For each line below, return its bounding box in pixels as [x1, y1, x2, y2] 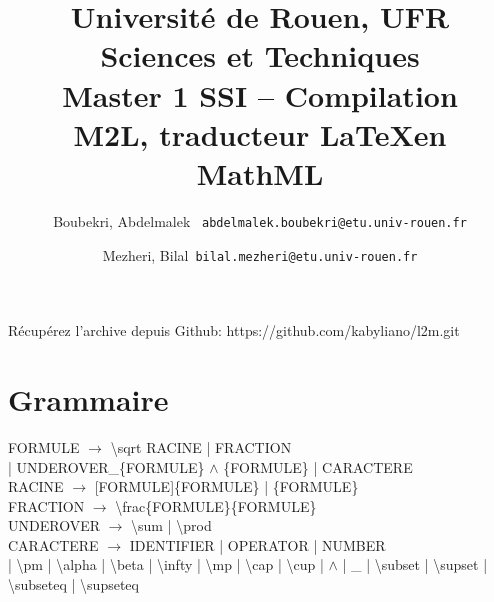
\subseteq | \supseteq [8, 574, 139, 595]
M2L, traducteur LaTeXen [73, 113, 447, 154]
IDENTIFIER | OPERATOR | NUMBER [129, 534, 386, 555]
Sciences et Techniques [100, 35, 420, 76]
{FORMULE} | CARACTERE [223, 456, 413, 477]
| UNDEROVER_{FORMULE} [8, 456, 205, 477]
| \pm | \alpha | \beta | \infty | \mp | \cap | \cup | [8, 554, 324, 575]
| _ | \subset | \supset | [342, 554, 488, 575]
